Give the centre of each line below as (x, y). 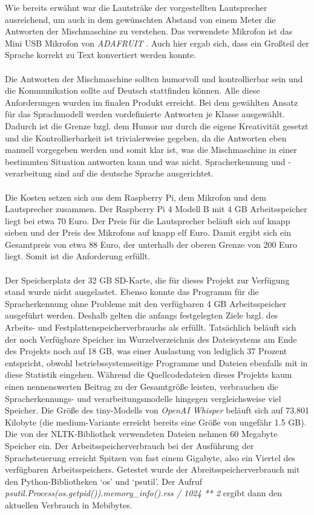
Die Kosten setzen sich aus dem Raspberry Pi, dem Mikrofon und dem (136, 197)
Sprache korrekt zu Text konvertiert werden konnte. (101, 55)
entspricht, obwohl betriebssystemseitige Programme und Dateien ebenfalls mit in (156, 362)
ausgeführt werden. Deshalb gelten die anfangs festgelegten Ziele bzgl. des (142, 315)
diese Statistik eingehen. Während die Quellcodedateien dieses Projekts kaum (149, 374)
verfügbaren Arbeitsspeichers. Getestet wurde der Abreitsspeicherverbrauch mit (152, 469)
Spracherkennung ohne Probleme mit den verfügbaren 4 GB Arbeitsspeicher (146, 303)
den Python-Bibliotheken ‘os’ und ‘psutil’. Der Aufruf (104, 481)
